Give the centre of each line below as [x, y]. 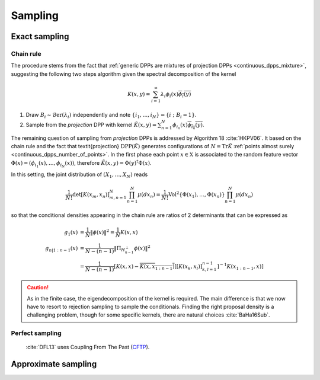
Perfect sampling [36, 333]
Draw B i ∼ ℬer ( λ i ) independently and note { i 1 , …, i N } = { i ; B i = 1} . [111, 115]
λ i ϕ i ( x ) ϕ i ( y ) [176, 95]
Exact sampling [40, 36]
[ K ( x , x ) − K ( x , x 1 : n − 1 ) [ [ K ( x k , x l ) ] [158, 267]
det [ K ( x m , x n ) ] [91, 195]
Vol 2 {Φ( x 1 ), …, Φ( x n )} [196, 195]
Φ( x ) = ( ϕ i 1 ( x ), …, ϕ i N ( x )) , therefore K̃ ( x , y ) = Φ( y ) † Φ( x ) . [81, 164]
